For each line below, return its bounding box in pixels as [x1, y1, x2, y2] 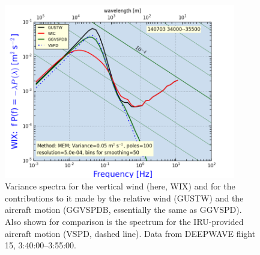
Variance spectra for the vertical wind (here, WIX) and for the [5, 180, 235, 192]
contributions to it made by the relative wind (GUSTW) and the [5, 191, 244, 204]
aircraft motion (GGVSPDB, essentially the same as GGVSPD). [5, 203, 242, 216]
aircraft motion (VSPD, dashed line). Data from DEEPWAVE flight [5, 227, 256, 239]
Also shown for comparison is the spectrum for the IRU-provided [5, 215, 244, 227]
